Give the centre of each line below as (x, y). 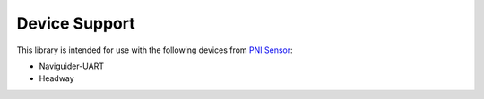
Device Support (76, 23)
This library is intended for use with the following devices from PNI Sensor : (155, 50)
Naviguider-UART (72, 66)
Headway (57, 78)
